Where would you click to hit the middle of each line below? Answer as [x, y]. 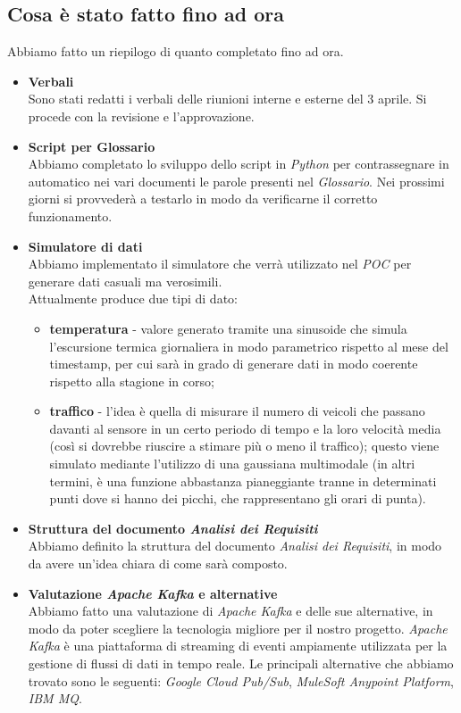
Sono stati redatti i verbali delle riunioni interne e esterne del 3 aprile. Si [227, 99]
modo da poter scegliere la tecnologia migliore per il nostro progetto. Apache [238, 628]
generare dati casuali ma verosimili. [125, 281]
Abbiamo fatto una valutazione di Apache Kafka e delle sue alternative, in [230, 611]
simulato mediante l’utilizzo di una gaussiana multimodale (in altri [232, 464]
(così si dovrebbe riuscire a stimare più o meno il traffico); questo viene [244, 446]
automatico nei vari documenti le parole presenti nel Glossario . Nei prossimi [236, 181]
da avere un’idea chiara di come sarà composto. [158, 564]
